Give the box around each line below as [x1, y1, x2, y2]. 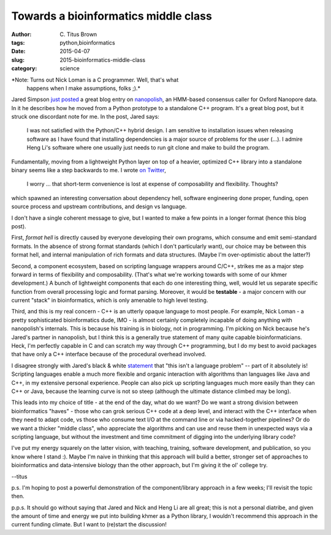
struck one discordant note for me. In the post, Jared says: [11, 113, 159, 121]
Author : [11, 31, 32, 38]
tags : [11, 39, 25, 46]
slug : [11, 56, 25, 64]
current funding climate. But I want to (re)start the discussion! [11, 521, 167, 528]
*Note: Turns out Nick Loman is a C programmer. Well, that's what [11, 76, 179, 83]
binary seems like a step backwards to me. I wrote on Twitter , [11, 166, 167, 174]
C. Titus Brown [59, 31, 97, 38]
